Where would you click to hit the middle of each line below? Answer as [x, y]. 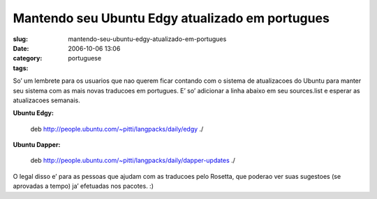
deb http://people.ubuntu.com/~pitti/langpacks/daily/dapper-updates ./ [133, 161]
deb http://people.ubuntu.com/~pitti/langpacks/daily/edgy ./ [117, 129]
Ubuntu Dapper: [37, 145]
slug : [20, 39]
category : [28, 58]
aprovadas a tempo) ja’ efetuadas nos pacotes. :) [83, 186]
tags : [21, 68]
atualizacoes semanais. [46, 100]
